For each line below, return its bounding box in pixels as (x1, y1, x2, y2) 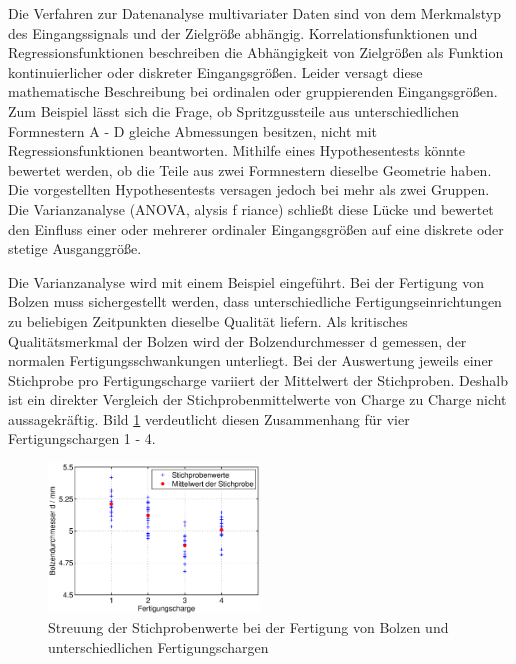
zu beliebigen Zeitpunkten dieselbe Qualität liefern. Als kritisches (8, 310, 408, 331)
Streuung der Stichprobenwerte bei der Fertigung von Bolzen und (48, 616, 449, 637)
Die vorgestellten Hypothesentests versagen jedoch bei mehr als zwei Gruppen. (8, 179, 490, 200)
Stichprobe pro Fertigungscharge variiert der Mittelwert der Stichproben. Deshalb (8, 369, 508, 390)
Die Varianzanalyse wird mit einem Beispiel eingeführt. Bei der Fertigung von (8, 271, 484, 292)
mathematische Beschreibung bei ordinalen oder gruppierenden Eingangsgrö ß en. (8, 81, 498, 102)
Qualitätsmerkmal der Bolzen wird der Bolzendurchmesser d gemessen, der (8, 330, 467, 351)
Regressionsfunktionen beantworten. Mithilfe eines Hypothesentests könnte (8, 140, 465, 161)
